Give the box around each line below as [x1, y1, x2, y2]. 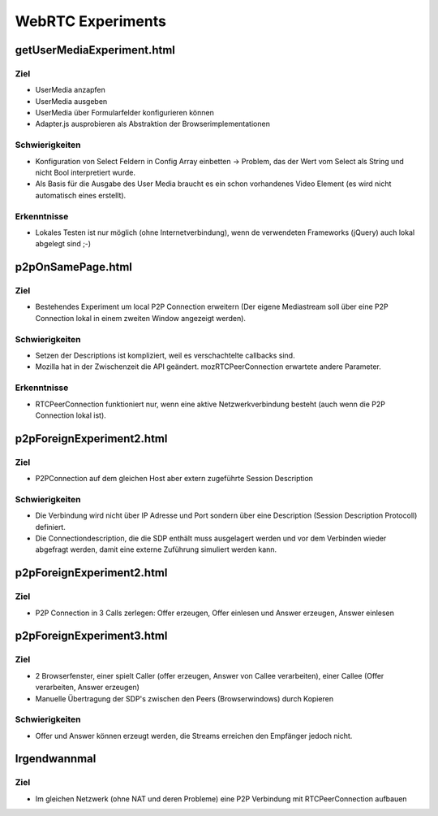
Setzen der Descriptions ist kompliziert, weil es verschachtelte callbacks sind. [35, 350, 295, 361]
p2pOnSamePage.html [15, 260, 133, 274]
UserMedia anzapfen [35, 85, 105, 95]
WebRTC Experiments [15, 12, 166, 30]
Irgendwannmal [15, 752, 97, 766]
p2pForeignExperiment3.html [15, 629, 168, 643]
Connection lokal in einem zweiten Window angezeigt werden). [35, 313, 247, 323]
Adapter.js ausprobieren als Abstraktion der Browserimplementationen [35, 119, 271, 129]
